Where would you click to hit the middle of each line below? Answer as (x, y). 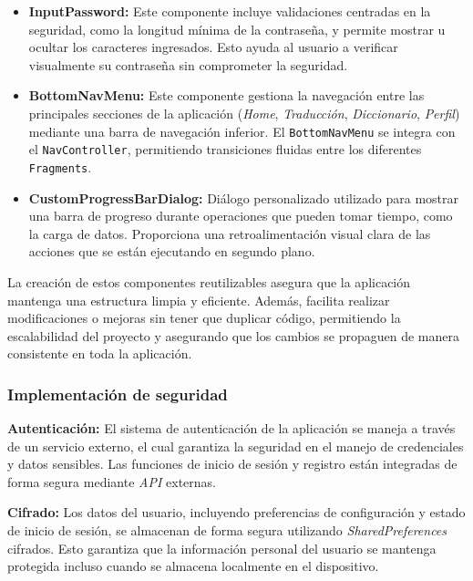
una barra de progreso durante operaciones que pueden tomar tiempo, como (241, 216)
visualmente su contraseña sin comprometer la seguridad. (188, 64)
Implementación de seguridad (118, 394)
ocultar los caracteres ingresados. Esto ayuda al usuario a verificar (213, 47)
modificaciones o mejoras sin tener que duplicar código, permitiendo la (204, 318)
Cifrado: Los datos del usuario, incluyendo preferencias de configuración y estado (236, 512)
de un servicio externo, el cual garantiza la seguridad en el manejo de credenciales (236, 446)
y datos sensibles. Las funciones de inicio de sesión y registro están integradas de (232, 464)
